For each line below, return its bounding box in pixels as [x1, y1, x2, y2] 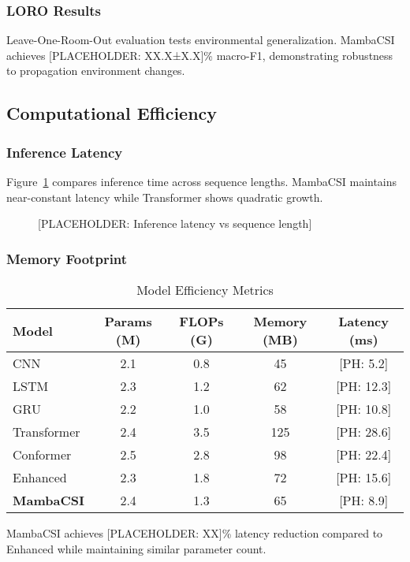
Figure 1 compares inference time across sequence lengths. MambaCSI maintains [6, 173, 397, 189]
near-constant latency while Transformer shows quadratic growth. [6, 188, 323, 205]
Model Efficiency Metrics [136, 281, 274, 299]
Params [104, 312, 152, 330]
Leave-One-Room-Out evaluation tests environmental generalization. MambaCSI [6, 32, 395, 48]
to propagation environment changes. [6, 62, 185, 79]
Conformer [13, 445, 72, 463]
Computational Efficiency [6, 101, 218, 125]
